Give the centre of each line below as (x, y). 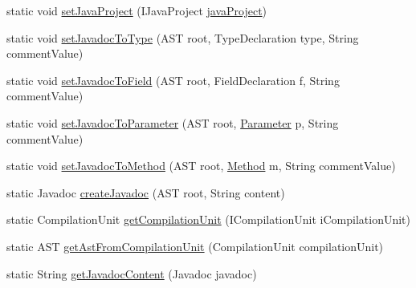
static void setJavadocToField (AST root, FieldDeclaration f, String (173, 80)
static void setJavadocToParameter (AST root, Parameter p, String (173, 122)
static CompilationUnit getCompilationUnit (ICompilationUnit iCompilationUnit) (208, 219)
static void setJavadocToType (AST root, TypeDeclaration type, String (183, 37)
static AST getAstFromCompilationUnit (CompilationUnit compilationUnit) (195, 246)
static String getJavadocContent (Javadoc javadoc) (132, 273)
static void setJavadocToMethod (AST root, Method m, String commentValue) (201, 166)
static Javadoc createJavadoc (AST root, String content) (146, 192)
